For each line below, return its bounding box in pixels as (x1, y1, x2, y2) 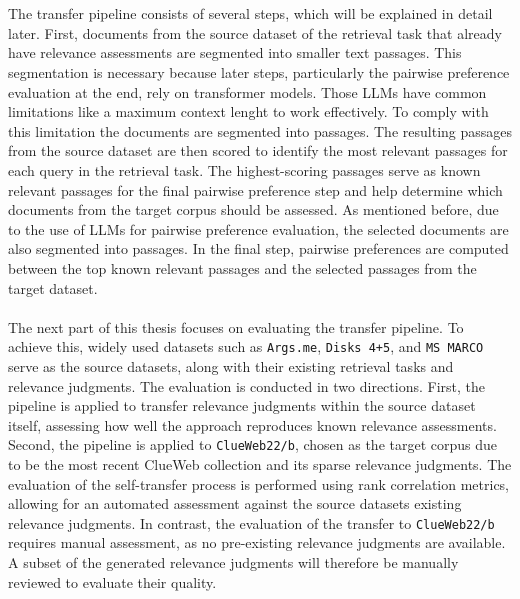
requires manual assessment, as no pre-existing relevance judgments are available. (8, 532, 506, 553)
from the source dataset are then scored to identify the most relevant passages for (8, 140, 508, 161)
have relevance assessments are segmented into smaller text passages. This (8, 42, 462, 63)
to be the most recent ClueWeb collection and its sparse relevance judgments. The (8, 453, 512, 474)
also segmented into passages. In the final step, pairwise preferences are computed (8, 238, 509, 259)
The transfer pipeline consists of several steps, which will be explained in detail (8, 3, 493, 24)
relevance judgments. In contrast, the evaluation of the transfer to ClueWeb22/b (8, 512, 495, 533)
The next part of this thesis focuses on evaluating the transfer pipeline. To (8, 316, 464, 337)
